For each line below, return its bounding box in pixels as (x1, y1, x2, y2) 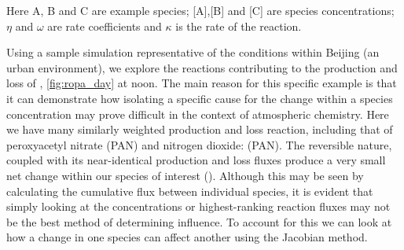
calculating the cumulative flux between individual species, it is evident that (6, 182, 373, 199)
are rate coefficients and (47, 17, 162, 34)
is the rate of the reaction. (175, 17, 302, 34)
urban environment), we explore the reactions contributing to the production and (6, 59, 398, 75)
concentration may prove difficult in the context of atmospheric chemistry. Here (6, 105, 389, 122)
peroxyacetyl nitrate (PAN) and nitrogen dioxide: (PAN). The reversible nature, (6, 136, 392, 153)
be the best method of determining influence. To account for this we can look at (6, 213, 392, 230)
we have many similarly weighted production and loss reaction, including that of (6, 121, 393, 138)
